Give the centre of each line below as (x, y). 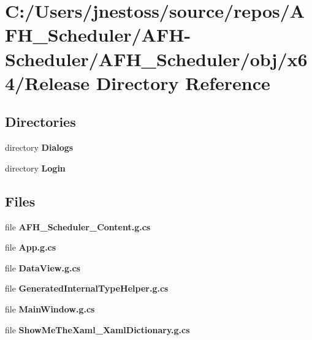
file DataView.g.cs (43, 267)
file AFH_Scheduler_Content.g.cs (78, 226)
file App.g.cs (31, 247)
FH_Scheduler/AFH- (98, 35)
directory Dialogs (39, 147)
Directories (40, 122)
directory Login (35, 168)
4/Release (47, 82)
